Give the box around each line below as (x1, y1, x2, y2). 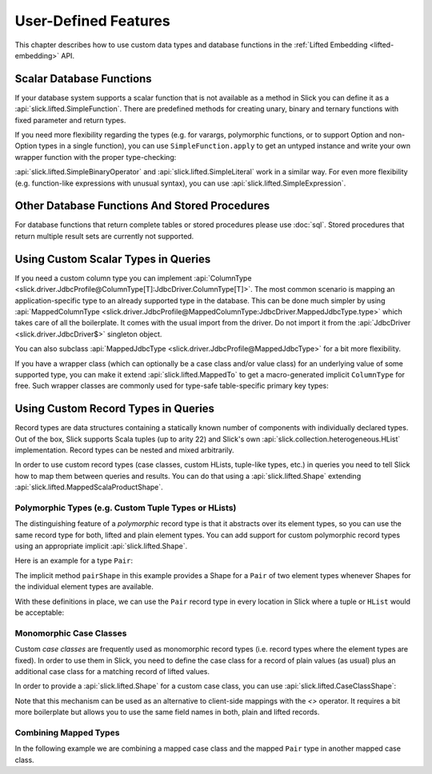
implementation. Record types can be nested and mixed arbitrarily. (14, 445, 234, 455)
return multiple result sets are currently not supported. (14, 231, 194, 241)
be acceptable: (14, 608, 64, 617)
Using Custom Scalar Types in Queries (14, 252, 211, 265)
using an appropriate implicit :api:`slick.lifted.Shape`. (14, 541, 188, 551)
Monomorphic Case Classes (14, 628, 127, 639)
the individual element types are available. (14, 582, 154, 592)
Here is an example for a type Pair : (14, 556, 134, 565)
